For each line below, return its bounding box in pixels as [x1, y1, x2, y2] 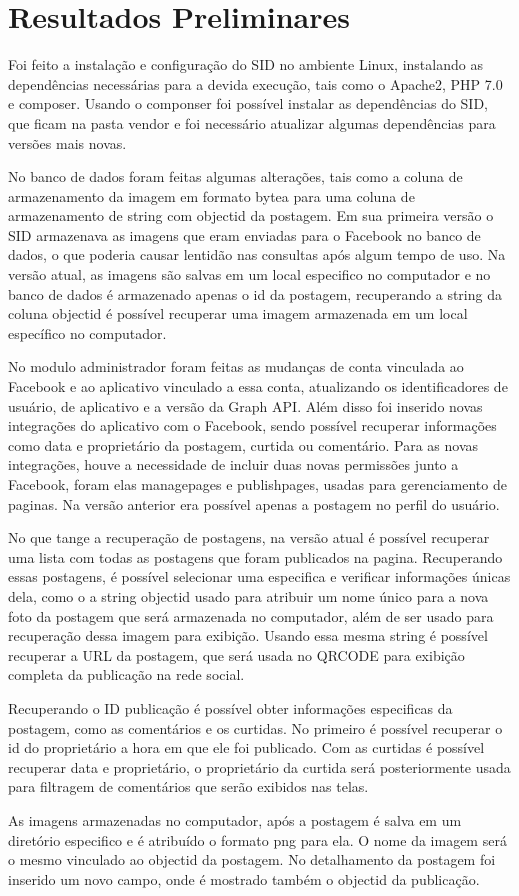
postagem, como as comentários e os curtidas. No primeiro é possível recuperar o [8, 717, 503, 738]
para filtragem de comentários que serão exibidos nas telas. [8, 776, 369, 797]
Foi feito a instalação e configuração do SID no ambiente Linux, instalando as [8, 54, 483, 75]
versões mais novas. [8, 132, 127, 153]
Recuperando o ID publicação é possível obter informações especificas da [8, 697, 453, 718]
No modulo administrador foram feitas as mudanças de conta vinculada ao [8, 356, 464, 377]
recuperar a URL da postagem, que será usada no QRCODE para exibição [8, 644, 465, 665]
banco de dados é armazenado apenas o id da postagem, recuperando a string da [8, 283, 502, 304]
